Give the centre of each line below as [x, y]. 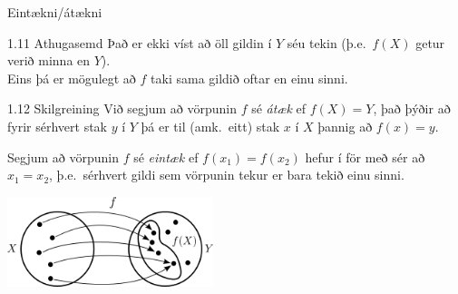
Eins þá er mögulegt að [72, 78]
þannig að [345, 126]
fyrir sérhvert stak [57, 126]
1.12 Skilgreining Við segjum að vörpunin [122, 108]
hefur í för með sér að [365, 157]
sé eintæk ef [166, 157]
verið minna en [49, 60]
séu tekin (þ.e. [326, 42]
